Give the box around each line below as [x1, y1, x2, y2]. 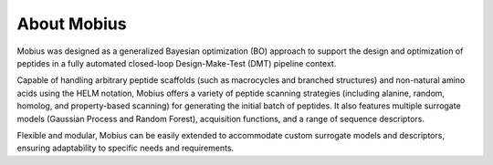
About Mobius [16, 14, 127, 34]
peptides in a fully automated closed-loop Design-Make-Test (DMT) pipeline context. [16, 57, 337, 68]
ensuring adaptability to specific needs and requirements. [16, 142, 235, 154]
